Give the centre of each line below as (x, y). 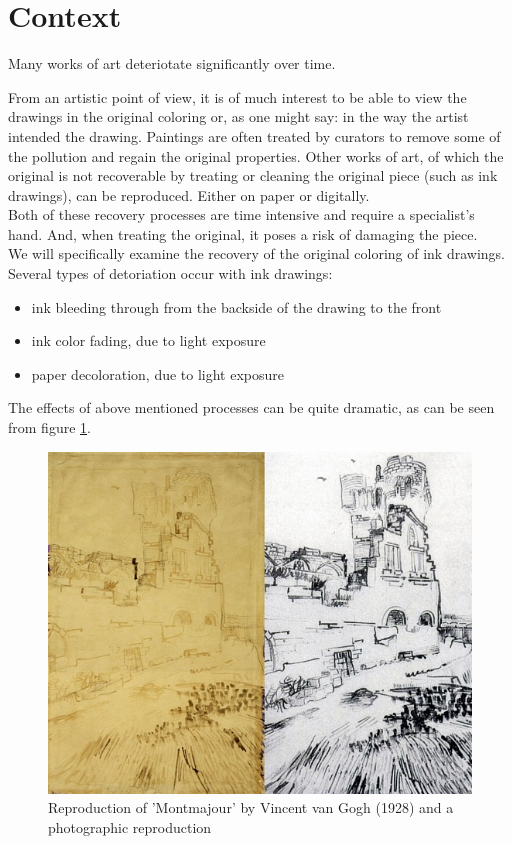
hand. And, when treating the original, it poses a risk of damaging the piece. (243, 233)
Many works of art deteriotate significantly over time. (172, 63)
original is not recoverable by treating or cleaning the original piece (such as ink (253, 175)
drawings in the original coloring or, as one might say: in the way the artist (238, 116)
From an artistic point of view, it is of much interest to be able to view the (237, 96)
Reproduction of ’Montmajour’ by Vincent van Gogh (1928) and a (251, 807)
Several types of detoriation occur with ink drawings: (170, 273)
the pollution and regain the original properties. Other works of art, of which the (256, 155)
